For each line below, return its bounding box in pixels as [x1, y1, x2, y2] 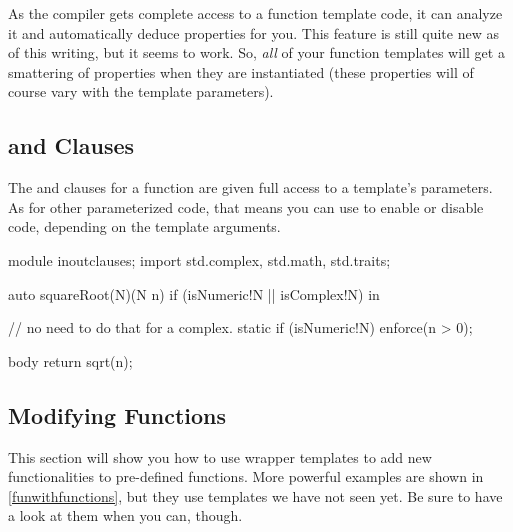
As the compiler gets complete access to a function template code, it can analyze [8, 3, 503, 23]
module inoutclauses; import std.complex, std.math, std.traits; [8, 249, 391, 270]
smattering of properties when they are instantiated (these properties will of [8, 61, 474, 82]
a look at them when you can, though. [8, 505, 243, 526]
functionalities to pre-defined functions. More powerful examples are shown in [8, 466, 484, 487]
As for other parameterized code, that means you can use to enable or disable [8, 196, 484, 217]
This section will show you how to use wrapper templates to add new [8, 446, 432, 467]
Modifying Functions [8, 399, 227, 430]
